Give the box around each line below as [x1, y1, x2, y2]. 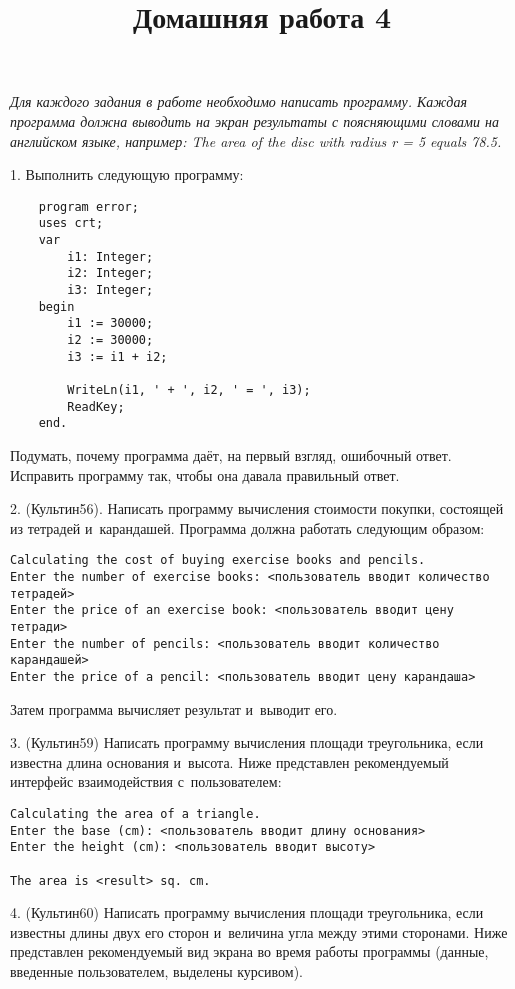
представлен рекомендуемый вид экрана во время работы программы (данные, [10, 941, 489, 962]
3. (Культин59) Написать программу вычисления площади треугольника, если [10, 732, 484, 753]
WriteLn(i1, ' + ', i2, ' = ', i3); [67, 382, 311, 397]
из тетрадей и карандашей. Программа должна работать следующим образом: [10, 517, 485, 538]
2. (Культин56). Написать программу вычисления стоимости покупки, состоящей [10, 498, 504, 519]
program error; [38, 199, 139, 214]
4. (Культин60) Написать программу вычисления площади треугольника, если [10, 902, 484, 923]
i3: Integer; [67, 283, 154, 298]
